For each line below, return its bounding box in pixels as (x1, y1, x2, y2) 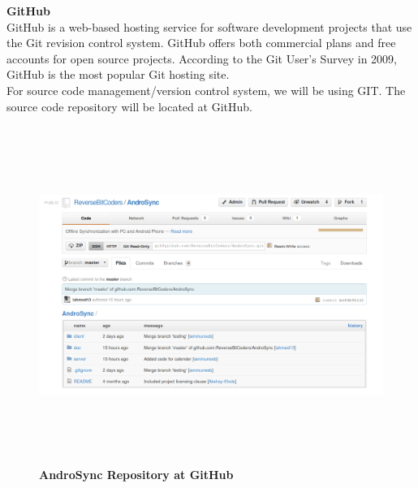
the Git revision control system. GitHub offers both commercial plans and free (6, 34, 396, 51)
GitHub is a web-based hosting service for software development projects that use (6, 18, 412, 35)
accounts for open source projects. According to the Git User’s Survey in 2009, (6, 50, 397, 67)
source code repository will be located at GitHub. (6, 97, 252, 114)
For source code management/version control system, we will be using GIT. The (6, 81, 406, 98)
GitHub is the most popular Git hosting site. (6, 66, 230, 83)
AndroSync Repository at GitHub (39, 466, 234, 483)
